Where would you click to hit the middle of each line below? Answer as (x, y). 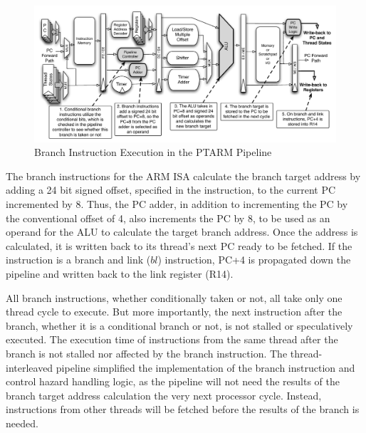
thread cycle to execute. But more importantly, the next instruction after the (174, 312)
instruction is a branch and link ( (78, 260)
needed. (22, 423)
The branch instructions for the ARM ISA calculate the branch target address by (183, 176)
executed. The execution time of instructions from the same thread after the (172, 339)
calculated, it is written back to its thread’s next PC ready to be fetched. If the (179, 245)
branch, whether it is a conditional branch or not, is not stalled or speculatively (179, 325)
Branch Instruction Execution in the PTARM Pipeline (153, 152)
